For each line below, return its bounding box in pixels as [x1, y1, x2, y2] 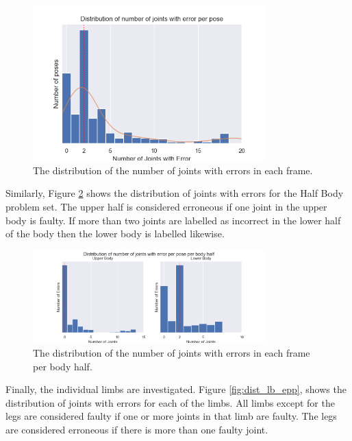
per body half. [33, 359, 92, 373]
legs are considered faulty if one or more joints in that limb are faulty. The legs [5, 409, 337, 423]
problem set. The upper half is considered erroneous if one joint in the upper [5, 199, 327, 213]
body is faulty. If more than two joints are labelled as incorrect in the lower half [5, 213, 341, 227]
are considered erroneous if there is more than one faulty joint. [5, 422, 268, 436]
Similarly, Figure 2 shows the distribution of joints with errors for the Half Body [5, 186, 344, 200]
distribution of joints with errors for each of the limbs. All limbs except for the [5, 395, 335, 409]
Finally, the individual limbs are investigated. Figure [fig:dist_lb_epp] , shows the [5, 382, 347, 396]
